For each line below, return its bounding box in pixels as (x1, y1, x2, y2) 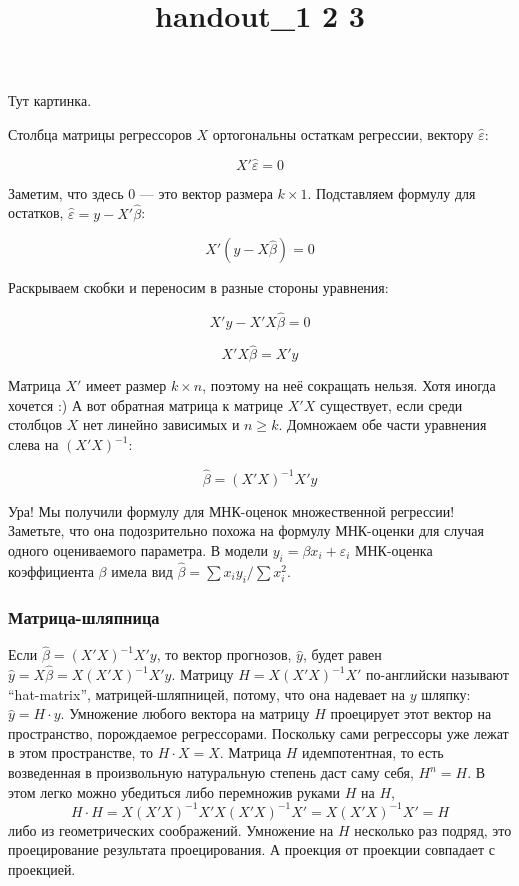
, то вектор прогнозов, (156, 644, 292, 665)
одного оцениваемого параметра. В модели (8, 540, 269, 560)
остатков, (8, 202, 64, 223)
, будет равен (302, 644, 382, 665)
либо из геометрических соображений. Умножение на (8, 819, 334, 840)
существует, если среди (319, 394, 463, 415)
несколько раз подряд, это (354, 819, 512, 840)
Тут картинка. (8, 90, 92, 111)
